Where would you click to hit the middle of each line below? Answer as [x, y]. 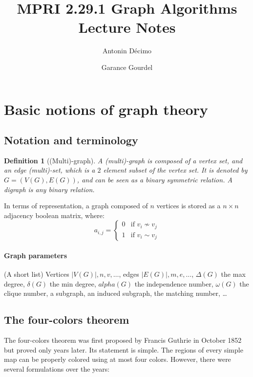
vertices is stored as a [189, 206]
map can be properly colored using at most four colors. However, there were [117, 359]
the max [233, 274]
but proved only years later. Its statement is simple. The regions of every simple [124, 349]
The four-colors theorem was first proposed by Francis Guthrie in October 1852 [123, 340]
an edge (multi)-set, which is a [50, 170]
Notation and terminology [71, 140]
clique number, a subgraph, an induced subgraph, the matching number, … [116, 293]
